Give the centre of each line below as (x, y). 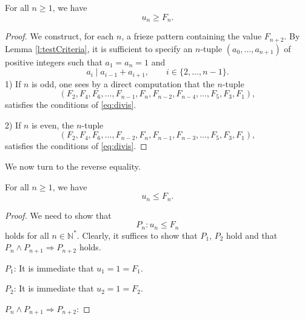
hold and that (252, 235)
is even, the (53, 125)
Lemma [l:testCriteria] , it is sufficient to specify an (99, 48)
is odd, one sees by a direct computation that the (123, 83)
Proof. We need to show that (58, 215)
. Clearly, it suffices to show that (137, 235)
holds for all (27, 235)
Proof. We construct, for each (59, 36)
